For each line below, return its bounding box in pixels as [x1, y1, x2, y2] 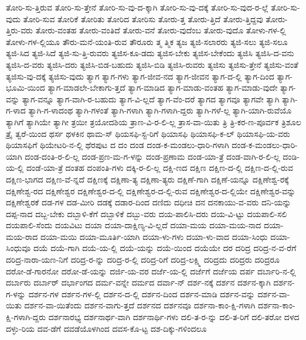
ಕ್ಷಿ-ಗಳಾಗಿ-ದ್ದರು [6, 311, 46, 323]
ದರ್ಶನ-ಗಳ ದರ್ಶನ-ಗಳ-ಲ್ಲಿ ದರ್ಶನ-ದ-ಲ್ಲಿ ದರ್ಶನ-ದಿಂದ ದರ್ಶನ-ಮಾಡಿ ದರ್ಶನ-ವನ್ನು [28, 287, 255, 300]
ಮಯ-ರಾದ [6, 230, 38, 242]
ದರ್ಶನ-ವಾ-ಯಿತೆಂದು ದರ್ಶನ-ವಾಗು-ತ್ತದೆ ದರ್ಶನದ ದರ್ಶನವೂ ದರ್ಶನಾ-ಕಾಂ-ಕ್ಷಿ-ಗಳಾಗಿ [24, 299, 256, 311]
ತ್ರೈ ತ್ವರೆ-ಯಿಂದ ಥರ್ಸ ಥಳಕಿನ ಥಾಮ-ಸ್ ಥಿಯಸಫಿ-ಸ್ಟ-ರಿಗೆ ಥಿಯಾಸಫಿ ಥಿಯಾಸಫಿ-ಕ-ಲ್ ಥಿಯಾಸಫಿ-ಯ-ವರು [6, 127, 290, 139]
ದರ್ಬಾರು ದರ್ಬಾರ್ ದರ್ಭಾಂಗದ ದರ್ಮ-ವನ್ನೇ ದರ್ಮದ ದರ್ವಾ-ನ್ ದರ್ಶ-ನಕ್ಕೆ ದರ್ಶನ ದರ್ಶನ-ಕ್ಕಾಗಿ [6, 276, 271, 289]
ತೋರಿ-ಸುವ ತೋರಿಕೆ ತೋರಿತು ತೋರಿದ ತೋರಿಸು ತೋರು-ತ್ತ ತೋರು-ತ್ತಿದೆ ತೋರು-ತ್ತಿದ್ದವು [23, 12, 263, 25]
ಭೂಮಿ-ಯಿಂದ [6, 81, 45, 94]
